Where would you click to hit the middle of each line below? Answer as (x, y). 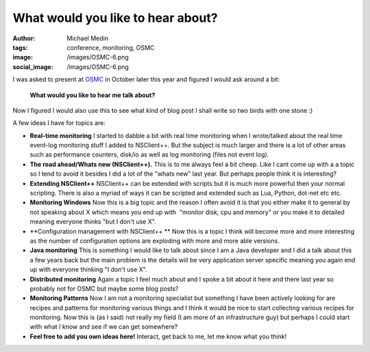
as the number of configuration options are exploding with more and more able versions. (155, 241)
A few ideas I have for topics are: (59, 123)
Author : (24, 38)
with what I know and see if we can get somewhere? (104, 327)
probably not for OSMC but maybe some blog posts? (104, 288)
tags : (20, 47)
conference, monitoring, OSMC (111, 47)
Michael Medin (88, 38)
